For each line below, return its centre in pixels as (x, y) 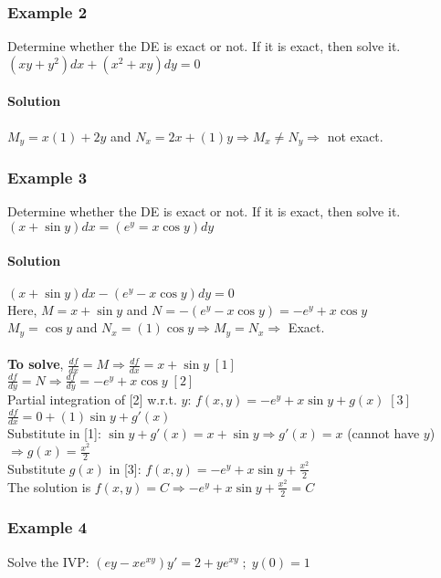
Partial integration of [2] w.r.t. (92, 399)
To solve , (36, 364)
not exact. (355, 136)
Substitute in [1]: (54, 433)
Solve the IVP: (48, 561)
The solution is (49, 486)
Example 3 (47, 177)
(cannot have (383, 433)
